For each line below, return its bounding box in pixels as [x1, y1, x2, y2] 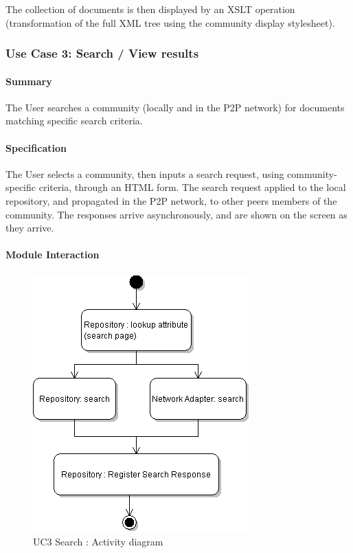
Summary [5, 74, 52, 88]
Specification [5, 140, 67, 155]
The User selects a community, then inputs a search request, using [5, 166, 284, 181]
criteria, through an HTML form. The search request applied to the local [38, 180, 346, 194]
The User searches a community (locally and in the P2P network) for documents [5, 100, 345, 114]
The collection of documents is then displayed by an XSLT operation [5, 2, 295, 16]
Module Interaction [5, 247, 100, 262]
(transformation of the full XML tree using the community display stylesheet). [5, 15, 335, 30]
